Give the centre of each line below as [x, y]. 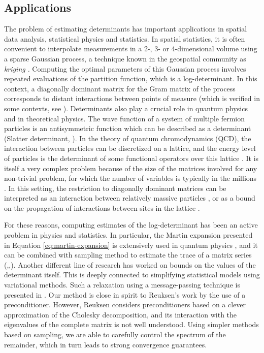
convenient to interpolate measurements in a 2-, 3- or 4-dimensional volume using [131, 49]
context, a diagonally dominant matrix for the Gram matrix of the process [120, 88]
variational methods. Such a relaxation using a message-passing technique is [122, 285]
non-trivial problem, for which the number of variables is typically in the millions [130, 178]
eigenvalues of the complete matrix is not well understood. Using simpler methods [131, 324]
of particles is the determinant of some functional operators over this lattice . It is [131, 158]
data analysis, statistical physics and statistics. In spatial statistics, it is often [125, 38]
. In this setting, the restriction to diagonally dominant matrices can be [115, 188]
